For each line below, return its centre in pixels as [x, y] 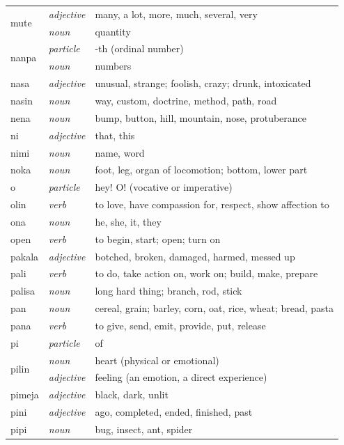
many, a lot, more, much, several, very [176, 14]
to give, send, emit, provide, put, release [180, 325]
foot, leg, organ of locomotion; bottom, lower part [201, 170]
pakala [25, 256]
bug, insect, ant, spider [144, 429]
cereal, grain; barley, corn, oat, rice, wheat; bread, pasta [214, 308]
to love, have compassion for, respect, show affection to [212, 204]
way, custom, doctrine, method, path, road [186, 100]
